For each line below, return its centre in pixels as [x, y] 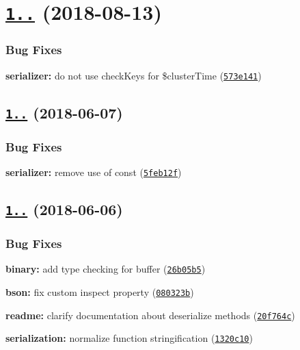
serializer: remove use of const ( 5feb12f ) [94, 172]
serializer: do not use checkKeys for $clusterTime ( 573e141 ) [134, 75]
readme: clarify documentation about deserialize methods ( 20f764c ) [150, 315]
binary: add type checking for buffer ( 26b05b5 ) [106, 269]
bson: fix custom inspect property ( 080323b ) [100, 291]
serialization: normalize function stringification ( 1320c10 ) [129, 338]
